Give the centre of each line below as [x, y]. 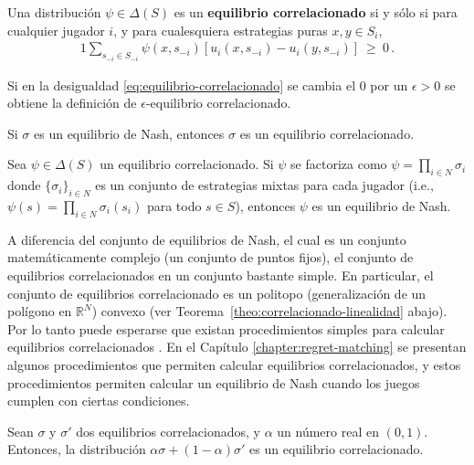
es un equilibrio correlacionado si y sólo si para [316, 12]
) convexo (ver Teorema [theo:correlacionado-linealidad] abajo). [269, 311]
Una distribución [54, 12]
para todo [174, 206]
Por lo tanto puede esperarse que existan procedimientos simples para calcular [226, 328]
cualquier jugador [56, 30]
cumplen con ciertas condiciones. [99, 401]
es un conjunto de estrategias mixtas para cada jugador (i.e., [264, 185]
